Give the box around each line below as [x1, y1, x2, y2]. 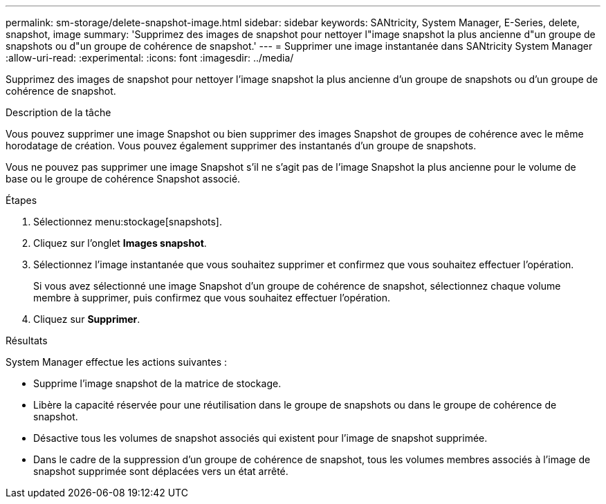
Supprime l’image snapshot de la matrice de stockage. [33, 377, 282, 389]
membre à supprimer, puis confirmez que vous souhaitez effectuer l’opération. [33, 292, 391, 304]
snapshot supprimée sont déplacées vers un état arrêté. [33, 465, 288, 477]
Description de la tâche [6, 106, 111, 118]
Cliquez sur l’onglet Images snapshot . [33, 237, 207, 249]
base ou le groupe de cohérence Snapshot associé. [6, 173, 241, 185]
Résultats [6, 335, 48, 346]
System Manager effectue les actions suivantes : [6, 356, 227, 368]
